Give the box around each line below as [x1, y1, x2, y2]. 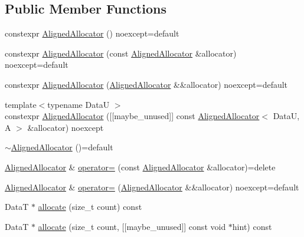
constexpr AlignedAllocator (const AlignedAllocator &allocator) [5, 47, 237, 59]
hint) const [232, 220, 272, 232]
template [5, 98, 37, 110]
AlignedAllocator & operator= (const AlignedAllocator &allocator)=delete [5, 160, 276, 173]
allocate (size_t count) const [38, 200, 142, 213]
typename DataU [47, 98, 110, 110]
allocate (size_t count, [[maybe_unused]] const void [38, 220, 226, 232]
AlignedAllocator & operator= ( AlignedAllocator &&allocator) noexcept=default [5, 180, 299, 193]
